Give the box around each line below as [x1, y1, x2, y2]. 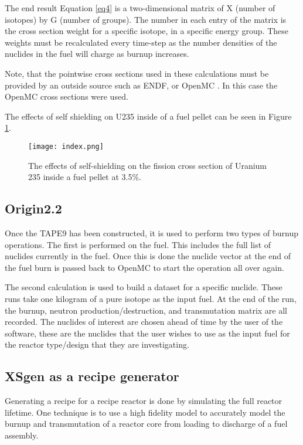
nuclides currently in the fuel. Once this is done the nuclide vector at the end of [5, 250, 291, 262]
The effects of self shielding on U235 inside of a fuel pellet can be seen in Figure [5, 110, 292, 122]
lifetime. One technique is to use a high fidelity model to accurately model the [5, 406, 285, 418]
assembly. [5, 429, 39, 441]
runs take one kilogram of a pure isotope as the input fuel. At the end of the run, [5, 292, 297, 304]
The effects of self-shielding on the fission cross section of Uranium [28, 159, 267, 171]
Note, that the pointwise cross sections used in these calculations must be [5, 67, 269, 79]
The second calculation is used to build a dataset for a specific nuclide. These [5, 281, 282, 293]
